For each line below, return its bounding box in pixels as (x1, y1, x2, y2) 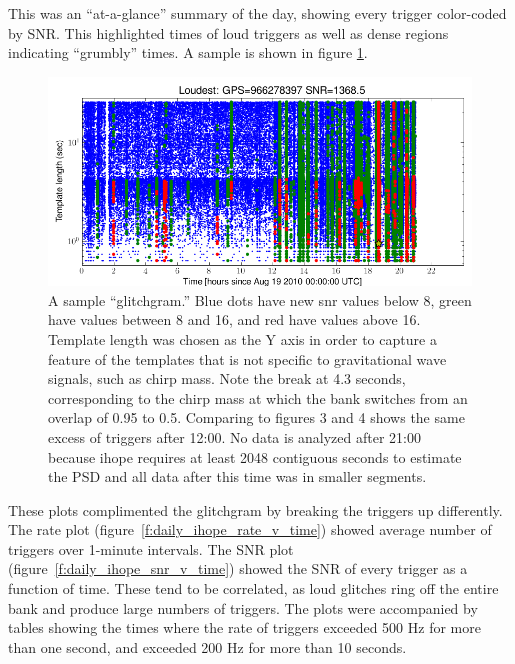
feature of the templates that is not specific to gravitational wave (48, 348, 447, 369)
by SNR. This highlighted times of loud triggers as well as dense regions (8, 22, 449, 43)
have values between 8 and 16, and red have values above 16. (48, 309, 421, 330)
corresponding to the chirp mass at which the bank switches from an (48, 387, 468, 408)
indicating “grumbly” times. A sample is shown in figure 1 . (8, 42, 368, 63)
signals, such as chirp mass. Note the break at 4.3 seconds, (48, 368, 406, 389)
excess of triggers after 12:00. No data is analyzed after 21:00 (48, 426, 421, 447)
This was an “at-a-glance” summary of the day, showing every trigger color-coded (8, 3, 507, 23)
